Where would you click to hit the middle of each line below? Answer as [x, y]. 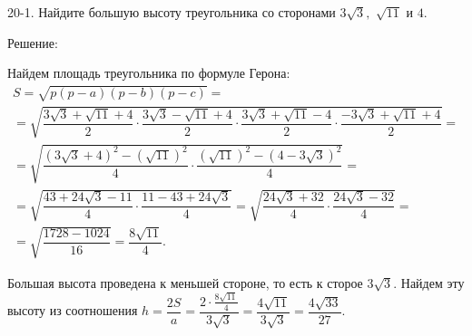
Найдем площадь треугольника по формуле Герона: [149, 73]
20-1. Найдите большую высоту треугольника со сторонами [172, 12]
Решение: [33, 42]
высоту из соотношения [73, 310]
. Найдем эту [429, 282]
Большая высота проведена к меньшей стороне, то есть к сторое [185, 282]
